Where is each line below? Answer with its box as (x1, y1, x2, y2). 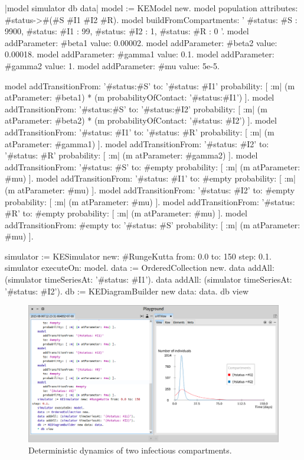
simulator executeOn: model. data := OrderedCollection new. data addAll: (5, 261, 274, 274)
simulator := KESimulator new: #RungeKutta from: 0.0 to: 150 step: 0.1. (5, 250, 272, 262)
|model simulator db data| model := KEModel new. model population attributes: (5, 2, 298, 14)
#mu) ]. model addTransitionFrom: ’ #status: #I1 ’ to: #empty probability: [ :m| (5, 172, 296, 184)
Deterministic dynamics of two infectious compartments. (28, 444, 232, 456)
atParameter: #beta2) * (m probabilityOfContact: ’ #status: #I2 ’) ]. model (5, 114, 277, 127)
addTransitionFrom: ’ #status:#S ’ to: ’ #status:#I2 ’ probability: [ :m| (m (5, 102, 267, 115)
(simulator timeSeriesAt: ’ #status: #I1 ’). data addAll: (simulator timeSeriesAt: (5, 273, 292, 286)
